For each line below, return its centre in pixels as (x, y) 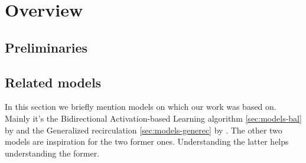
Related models (53, 82)
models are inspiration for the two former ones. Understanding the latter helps (147, 141)
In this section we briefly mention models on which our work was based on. (141, 107)
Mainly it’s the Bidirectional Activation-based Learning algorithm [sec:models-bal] (153, 118)
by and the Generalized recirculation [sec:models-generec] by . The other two (144, 130)
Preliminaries (46, 47)
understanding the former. (52, 153)
